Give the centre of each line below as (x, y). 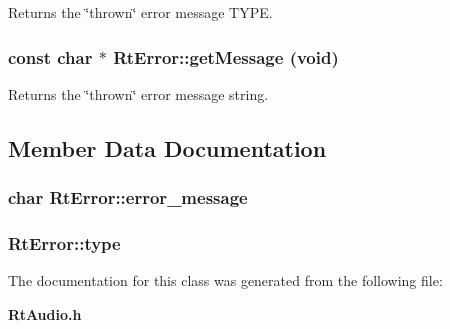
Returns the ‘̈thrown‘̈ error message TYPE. (140, 12)
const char (50, 56)
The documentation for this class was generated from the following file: (225, 280)
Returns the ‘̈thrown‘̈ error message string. (138, 93)
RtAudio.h (45, 313)
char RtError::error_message (128, 197)
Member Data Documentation (167, 147)
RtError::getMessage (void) (226, 56)
